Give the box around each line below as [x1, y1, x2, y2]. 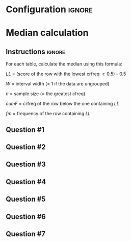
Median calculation [6, 27, 89, 39]
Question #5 [6, 195, 46, 204]
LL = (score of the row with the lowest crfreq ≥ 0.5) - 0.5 [6, 71, 126, 77]
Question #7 [6, 229, 45, 238]
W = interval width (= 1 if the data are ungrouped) [6, 81, 110, 87]
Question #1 [6, 125, 45, 134]
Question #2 [6, 142, 46, 151]
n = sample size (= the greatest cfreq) [6, 91, 86, 97]
